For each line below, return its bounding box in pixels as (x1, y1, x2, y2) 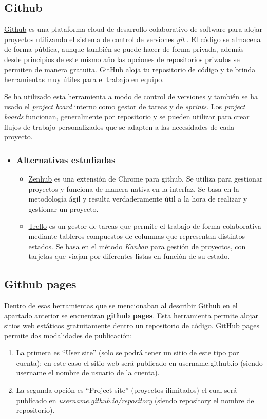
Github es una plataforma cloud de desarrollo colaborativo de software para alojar (4, 24, 263, 34)
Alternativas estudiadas (16, 153, 116, 166)
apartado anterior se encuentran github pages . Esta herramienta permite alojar (4, 310, 259, 321)
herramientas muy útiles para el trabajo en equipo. (4, 74, 164, 85)
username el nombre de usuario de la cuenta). (16, 367, 160, 378)
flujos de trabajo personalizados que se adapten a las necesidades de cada (4, 121, 235, 132)
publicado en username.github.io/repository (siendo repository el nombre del (16, 394, 256, 405)
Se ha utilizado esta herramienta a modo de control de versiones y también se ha (4, 91, 258, 102)
